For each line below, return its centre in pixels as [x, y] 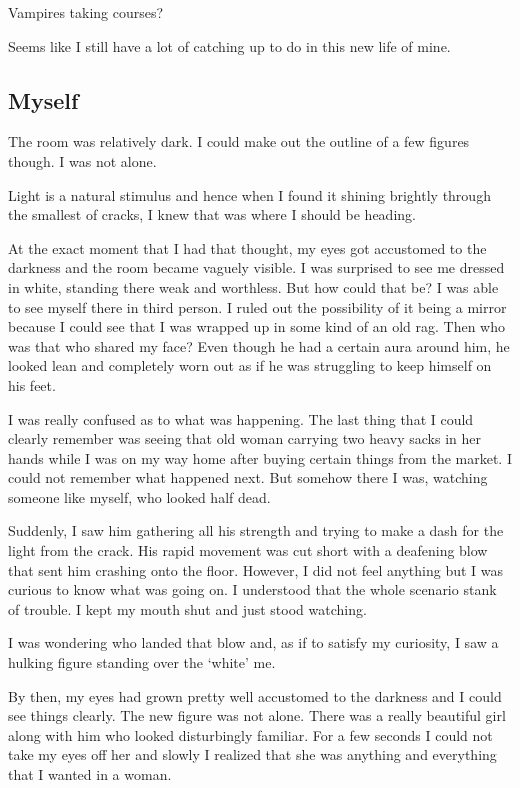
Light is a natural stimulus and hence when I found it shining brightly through [249, 194]
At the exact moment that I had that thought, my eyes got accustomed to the [247, 247]
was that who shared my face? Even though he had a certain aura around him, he [259, 345]
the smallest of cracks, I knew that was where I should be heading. [212, 214]
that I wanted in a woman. [90, 774]
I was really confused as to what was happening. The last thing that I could [241, 418]
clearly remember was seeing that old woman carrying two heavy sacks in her [244, 438]
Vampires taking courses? [86, 12]
